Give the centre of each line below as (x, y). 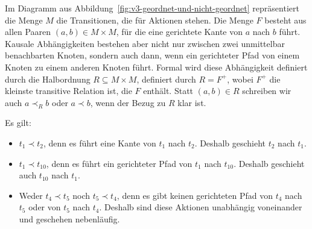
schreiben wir (267, 91)
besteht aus (285, 20)
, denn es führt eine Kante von (100, 143)
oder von (45, 207)
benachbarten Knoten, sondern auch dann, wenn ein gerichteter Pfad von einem (152, 55)
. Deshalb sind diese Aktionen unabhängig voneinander (201, 207)
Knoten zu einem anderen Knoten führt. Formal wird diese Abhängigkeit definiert (156, 67)
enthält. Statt (168, 91)
